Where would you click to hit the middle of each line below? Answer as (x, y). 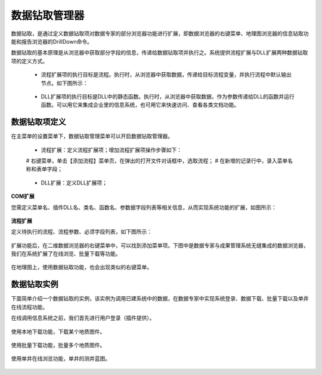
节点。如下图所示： (64, 83)
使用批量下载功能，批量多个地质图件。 (58, 345)
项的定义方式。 (29, 61)
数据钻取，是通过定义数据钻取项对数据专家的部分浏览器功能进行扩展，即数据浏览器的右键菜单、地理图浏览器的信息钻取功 (160, 33)
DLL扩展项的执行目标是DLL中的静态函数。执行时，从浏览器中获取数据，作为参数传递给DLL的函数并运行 (168, 96)
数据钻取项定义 (38, 122)
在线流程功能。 (29, 307)
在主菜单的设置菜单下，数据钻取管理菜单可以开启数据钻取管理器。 (92, 136)
